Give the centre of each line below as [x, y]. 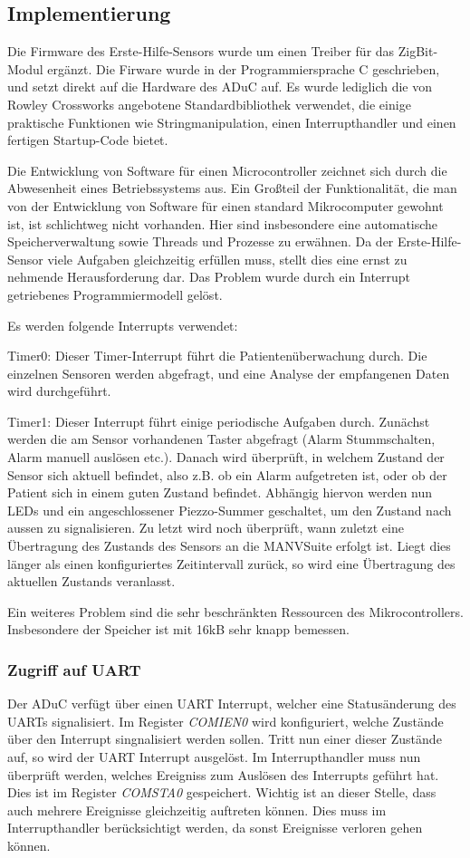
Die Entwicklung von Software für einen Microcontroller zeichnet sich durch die [227, 170]
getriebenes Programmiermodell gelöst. [115, 294]
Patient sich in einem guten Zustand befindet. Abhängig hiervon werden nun [220, 492]
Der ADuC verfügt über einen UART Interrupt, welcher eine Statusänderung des [232, 704]
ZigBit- [418, 51]
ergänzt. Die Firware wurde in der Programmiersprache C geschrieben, [244, 68]
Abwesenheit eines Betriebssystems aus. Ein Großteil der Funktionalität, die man [232, 188]
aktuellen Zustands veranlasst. [91, 581]
